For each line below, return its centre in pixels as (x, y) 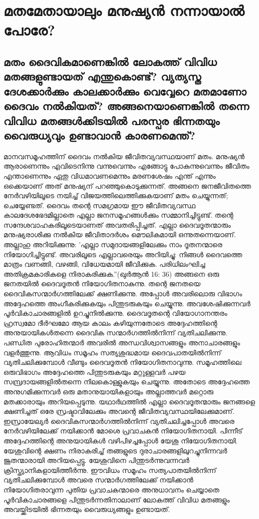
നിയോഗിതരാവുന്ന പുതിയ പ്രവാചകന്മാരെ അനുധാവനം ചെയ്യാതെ (112, 489)
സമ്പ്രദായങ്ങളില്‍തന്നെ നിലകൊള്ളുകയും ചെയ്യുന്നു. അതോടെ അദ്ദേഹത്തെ (127, 382)
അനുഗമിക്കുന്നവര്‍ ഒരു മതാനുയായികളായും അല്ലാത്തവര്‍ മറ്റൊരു (109, 391)
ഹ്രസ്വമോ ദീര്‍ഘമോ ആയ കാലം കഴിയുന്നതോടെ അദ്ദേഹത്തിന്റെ (111, 323)
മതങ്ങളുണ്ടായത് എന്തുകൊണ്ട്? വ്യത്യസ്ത (102, 76)
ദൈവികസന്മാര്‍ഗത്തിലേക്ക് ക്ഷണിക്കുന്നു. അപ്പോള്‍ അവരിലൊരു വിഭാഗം (123, 294)
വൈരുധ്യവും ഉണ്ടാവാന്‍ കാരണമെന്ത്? (100, 135)
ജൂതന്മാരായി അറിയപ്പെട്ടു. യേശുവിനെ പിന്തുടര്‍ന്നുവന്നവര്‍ (97, 460)
